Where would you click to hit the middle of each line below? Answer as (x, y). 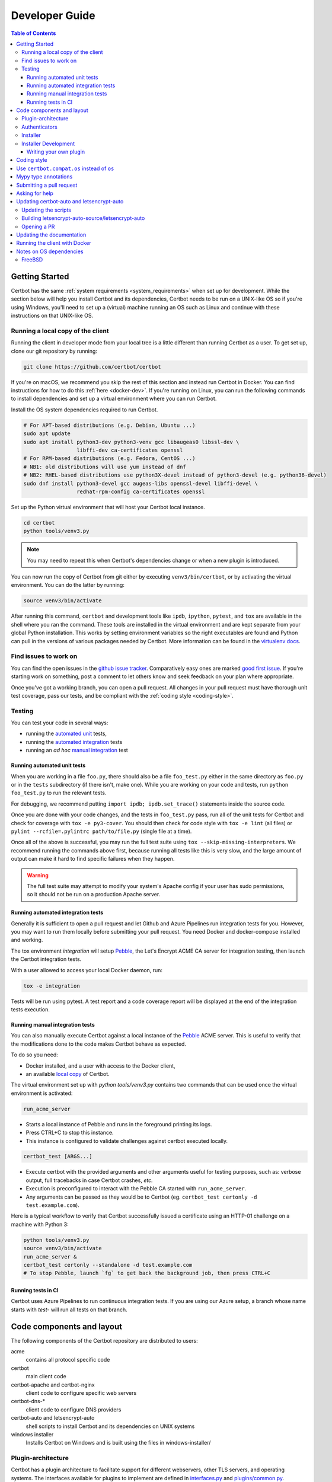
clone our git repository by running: (54, 351)
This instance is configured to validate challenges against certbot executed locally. (127, 1141)
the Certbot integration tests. (46, 959)
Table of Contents (33, 33)
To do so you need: (35, 1055)
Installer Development (48, 143)
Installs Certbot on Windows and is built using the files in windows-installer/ (118, 1443)
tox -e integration (52, 986)
